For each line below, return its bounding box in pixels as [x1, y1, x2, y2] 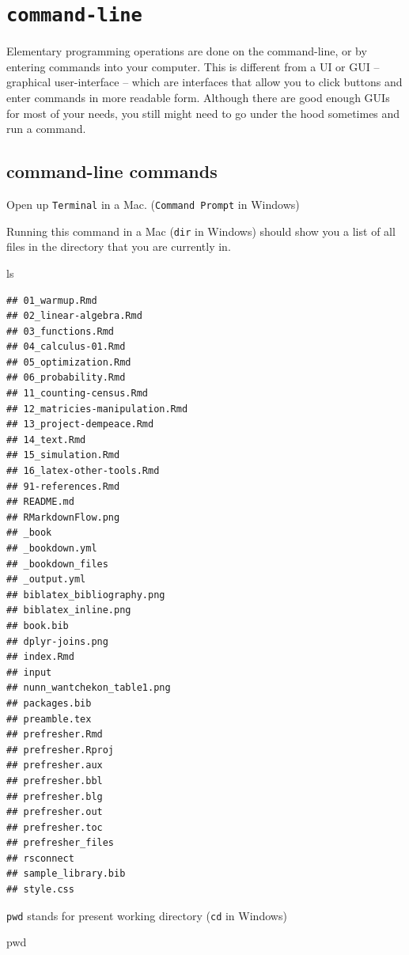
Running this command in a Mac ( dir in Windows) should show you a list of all [6, 222, 396, 239]
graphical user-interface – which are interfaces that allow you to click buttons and [6, 74, 403, 90]
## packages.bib [6, 697, 92, 709]
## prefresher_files [6, 837, 115, 849]
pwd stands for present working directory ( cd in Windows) [6, 907, 287, 923]
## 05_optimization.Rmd [6, 356, 131, 368]
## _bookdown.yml [6, 543, 97, 555]
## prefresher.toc [6, 821, 103, 833]
